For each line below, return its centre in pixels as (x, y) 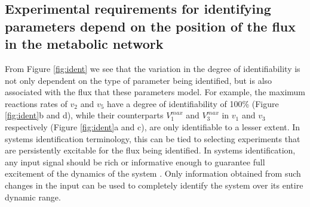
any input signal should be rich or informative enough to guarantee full (135, 161)
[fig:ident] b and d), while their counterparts (84, 115)
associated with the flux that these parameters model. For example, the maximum (155, 92)
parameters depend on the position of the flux (151, 26)
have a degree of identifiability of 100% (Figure (193, 103)
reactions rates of (36, 103)
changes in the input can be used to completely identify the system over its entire (154, 185)
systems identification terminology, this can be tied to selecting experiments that (153, 138)
